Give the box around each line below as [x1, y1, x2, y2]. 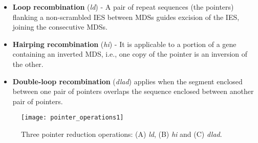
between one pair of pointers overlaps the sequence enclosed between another [12, 86, 254, 97]
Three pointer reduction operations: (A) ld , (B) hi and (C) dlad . [21, 129, 222, 139]
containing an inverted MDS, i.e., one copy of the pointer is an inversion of [12, 49, 248, 59]
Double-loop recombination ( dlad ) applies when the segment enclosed [12, 76, 243, 86]
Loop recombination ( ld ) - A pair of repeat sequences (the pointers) [12, 2, 234, 12]
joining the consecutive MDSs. [12, 21, 107, 32]
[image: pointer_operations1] [21, 114, 124, 122]
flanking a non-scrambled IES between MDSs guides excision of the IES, [12, 11, 240, 22]
